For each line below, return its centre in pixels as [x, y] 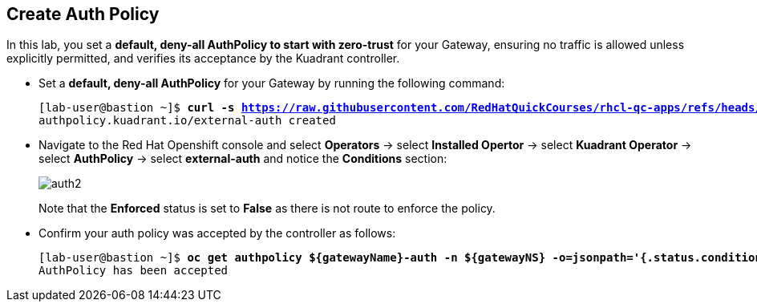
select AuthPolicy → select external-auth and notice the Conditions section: [243, 159]
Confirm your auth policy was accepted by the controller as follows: [217, 233]
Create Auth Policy [83, 14]
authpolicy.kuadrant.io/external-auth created [187, 121]
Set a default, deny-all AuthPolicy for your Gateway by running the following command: [272, 83]
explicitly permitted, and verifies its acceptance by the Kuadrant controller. [203, 59]
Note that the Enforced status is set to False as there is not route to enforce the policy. [267, 209]
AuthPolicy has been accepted [134, 271]
